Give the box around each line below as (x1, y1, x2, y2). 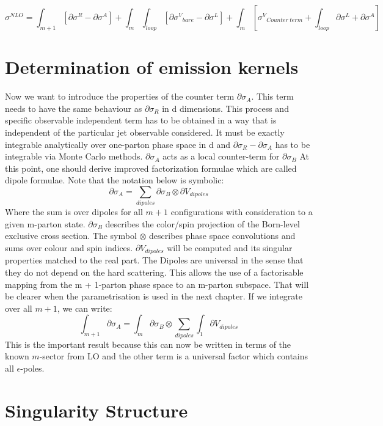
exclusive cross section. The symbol (5, 229, 137, 242)
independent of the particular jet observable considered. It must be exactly (5, 125, 285, 138)
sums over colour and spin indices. (5, 241, 133, 254)
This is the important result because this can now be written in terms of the (5, 337, 291, 350)
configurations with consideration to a (170, 205, 313, 218)
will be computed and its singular (167, 241, 293, 254)
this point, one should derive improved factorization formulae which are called (5, 161, 297, 174)
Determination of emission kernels (5, 54, 299, 79)
